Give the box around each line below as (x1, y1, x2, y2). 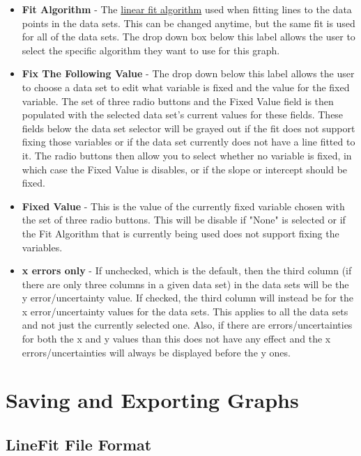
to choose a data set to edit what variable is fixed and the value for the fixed (22, 79, 350, 94)
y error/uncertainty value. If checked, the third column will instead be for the (22, 290, 353, 305)
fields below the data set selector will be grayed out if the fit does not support (22, 120, 355, 135)
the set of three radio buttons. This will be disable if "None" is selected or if (22, 212, 346, 227)
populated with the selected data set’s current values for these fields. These (22, 107, 344, 122)
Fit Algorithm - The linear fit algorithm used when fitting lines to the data (22, 2, 352, 16)
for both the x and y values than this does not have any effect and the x (22, 331, 331, 346)
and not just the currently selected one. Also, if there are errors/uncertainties (22, 317, 353, 332)
